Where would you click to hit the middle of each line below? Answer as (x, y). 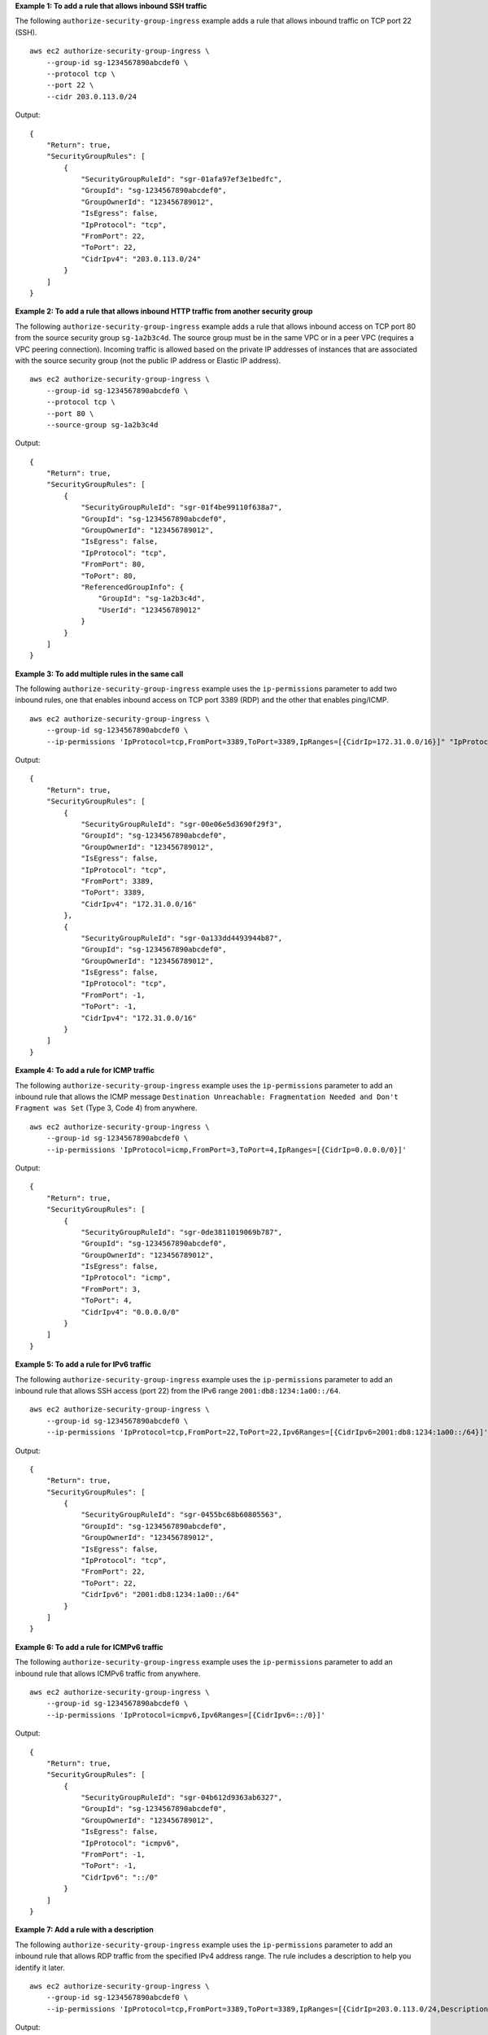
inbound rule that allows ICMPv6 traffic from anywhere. (108, 1674)
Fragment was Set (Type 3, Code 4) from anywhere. (107, 1108)
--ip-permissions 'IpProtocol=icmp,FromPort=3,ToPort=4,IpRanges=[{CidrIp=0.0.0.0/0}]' (226, 1149)
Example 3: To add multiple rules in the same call (99, 674)
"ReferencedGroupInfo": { (133, 587)
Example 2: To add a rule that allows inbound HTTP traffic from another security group (164, 311)
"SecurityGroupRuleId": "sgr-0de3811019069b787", (182, 1232)
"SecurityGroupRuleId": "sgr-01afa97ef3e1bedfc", (182, 179)
